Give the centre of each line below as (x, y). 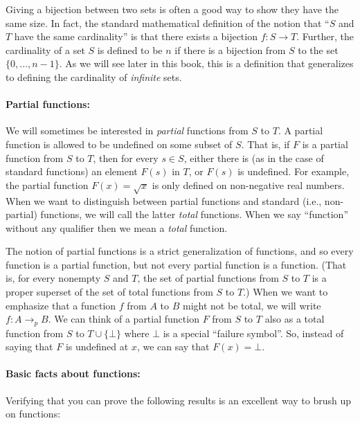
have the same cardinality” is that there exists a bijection (136, 36)
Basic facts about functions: (73, 373)
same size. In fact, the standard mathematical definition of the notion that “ (168, 22)
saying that (29, 346)
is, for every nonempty (53, 278)
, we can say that (173, 346)
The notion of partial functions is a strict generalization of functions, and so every (180, 251)
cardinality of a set (45, 49)
